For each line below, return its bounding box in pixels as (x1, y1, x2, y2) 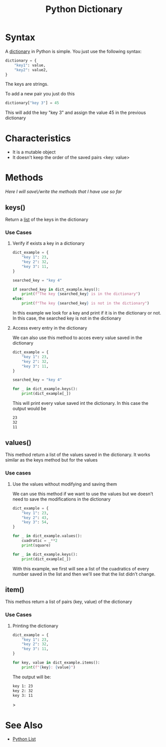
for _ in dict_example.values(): (12, 533, 82, 539)
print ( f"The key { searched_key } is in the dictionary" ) (21, 291, 140, 296)
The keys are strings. (5, 81, 48, 87)
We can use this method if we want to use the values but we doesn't (12, 491, 153, 497)
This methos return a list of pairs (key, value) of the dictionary (5, 599, 132, 605)
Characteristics (5, 132, 71, 144)
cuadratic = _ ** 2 (21, 538, 58, 543)
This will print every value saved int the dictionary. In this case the (12, 400, 148, 406)
